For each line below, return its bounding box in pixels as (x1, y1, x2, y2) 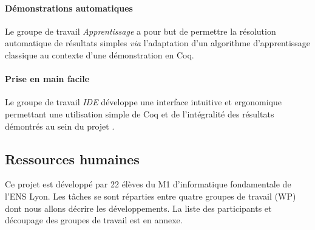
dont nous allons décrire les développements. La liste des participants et (5, 201, 272, 214)
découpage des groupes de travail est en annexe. (5, 214, 183, 226)
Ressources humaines (5, 149, 140, 168)
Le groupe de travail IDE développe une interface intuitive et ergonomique (5, 96, 282, 108)
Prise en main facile (5, 72, 90, 85)
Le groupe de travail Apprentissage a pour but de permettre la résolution (5, 24, 276, 37)
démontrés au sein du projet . (5, 119, 115, 132)
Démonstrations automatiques (5, 1, 133, 14)
